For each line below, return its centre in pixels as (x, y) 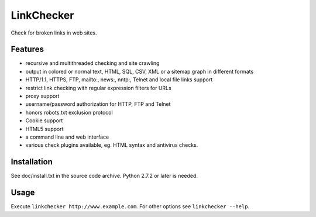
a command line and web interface (67, 137)
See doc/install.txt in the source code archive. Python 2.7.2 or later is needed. (104, 176)
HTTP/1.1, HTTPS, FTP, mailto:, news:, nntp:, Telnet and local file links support (119, 80)
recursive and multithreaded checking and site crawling (92, 63)
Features (27, 49)
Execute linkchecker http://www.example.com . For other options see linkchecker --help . (130, 206)
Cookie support (44, 120)
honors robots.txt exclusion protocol (69, 112)
